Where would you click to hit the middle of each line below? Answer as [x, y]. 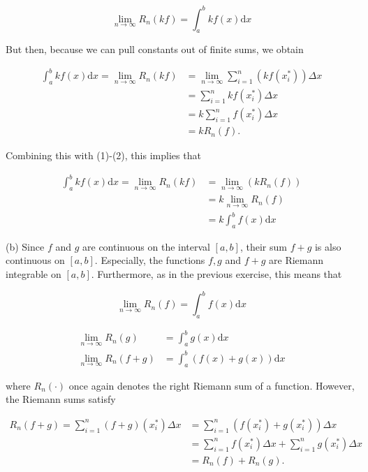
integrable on [34, 274]
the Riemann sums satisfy [61, 399]
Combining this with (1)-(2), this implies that [103, 155]
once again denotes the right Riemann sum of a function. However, [212, 385]
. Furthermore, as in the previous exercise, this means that [216, 274]
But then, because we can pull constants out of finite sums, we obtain [155, 49]
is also [328, 246]
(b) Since [25, 246]
